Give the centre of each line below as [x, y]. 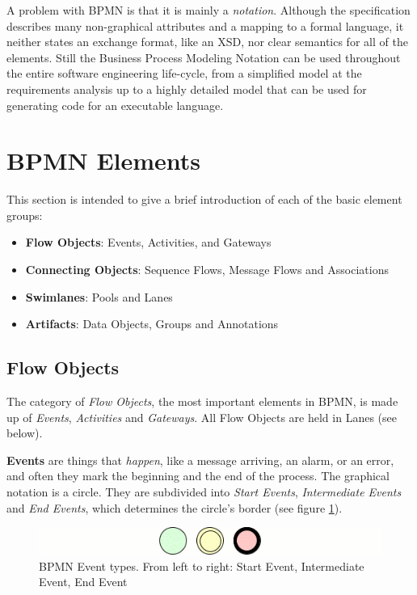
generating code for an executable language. [115, 105]
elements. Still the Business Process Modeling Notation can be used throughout [204, 57]
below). [25, 433]
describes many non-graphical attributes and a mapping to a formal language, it [205, 25]
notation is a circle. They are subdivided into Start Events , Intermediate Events [204, 492]
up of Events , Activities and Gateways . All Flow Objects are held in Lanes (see [202, 417]
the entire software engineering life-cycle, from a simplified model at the [184, 73]
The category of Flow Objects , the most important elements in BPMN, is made [202, 401]
